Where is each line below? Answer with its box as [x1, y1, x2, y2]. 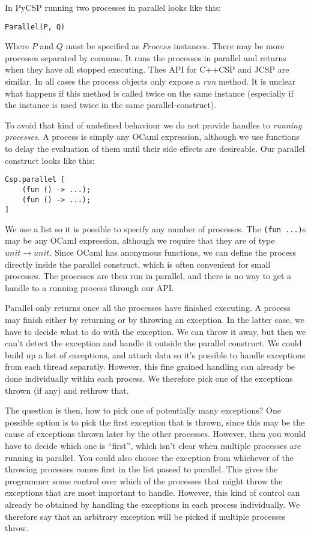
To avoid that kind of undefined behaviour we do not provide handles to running [5, 118, 302, 131]
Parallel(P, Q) [5, 22, 65, 31]
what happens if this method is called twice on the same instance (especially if [5, 86, 294, 99]
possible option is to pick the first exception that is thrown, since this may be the [5, 415, 305, 428]
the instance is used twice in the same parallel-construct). [5, 98, 217, 111]
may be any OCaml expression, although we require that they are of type [5, 234, 275, 247]
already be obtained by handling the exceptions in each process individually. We [5, 498, 300, 510]
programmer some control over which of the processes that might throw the [5, 474, 283, 487]
